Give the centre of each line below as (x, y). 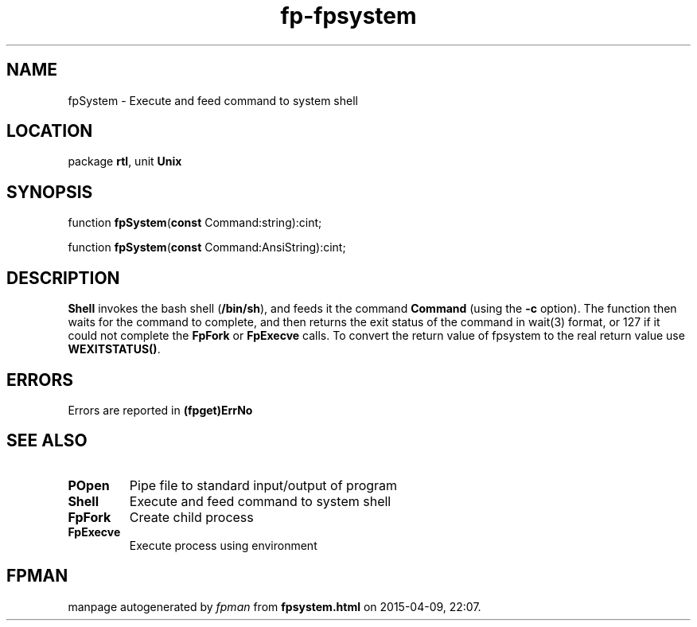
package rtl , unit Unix (125, 162)
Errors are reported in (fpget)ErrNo (160, 410)
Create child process (191, 517)
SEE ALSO (47, 441)
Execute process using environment (223, 545)
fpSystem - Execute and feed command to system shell (213, 100)
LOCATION (50, 131)
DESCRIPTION (63, 278)
